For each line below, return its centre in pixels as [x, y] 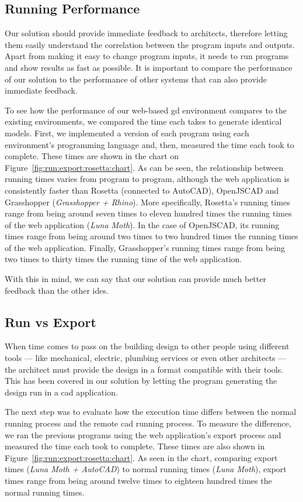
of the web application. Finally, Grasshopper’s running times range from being [145, 247]
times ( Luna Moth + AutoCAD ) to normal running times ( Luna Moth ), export [146, 469]
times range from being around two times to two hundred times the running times [151, 236]
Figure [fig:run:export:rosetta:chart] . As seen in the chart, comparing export [141, 457]
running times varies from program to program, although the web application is [147, 179]
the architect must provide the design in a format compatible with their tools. [144, 369]
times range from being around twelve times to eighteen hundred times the [138, 480]
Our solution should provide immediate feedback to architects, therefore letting [146, 33]
